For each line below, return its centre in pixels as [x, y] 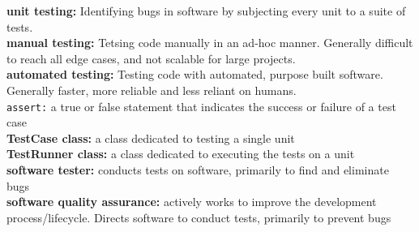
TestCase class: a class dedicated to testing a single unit [151, 137]
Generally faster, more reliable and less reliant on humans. [152, 90]
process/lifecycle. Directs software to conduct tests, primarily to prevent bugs [199, 217]
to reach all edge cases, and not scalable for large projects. [151, 58]
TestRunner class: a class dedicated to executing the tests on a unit [181, 154]
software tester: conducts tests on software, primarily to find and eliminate [198, 170]
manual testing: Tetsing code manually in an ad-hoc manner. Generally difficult [210, 43]
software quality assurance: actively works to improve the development [192, 202]
